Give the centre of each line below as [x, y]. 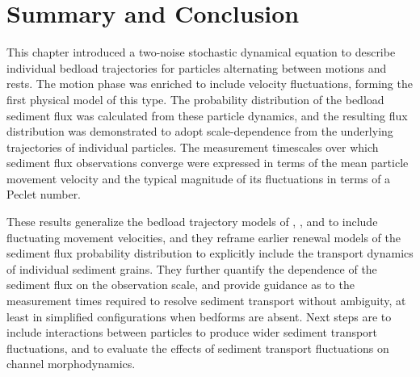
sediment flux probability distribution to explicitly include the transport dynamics [210, 253]
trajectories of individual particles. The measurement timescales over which [193, 147]
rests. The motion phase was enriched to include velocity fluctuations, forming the [210, 84]
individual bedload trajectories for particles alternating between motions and [197, 67]
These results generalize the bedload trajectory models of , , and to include [192, 222]
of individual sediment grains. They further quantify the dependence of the [192, 268]
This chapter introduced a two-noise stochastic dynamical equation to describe [201, 52]
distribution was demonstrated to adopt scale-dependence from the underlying [200, 131]
